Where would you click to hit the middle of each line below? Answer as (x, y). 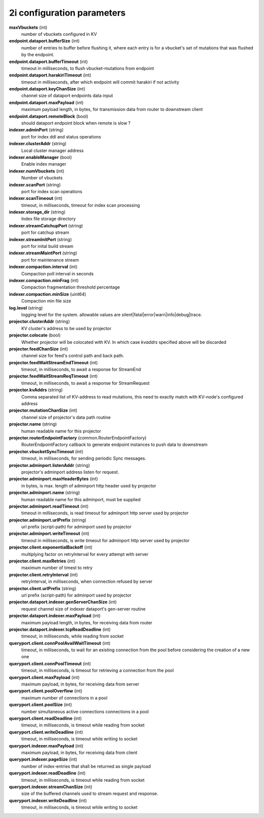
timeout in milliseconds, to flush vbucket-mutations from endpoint (88, 68)
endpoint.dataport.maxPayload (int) (46, 102)
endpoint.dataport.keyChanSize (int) (47, 89)
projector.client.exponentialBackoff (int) (51, 547)
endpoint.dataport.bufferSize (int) (44, 41)
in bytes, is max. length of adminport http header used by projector (89, 486)
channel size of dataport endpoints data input (67, 96)
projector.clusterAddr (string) (40, 321)
